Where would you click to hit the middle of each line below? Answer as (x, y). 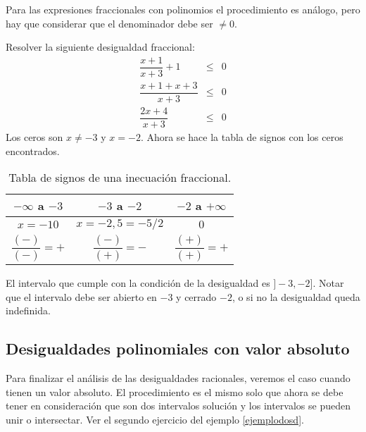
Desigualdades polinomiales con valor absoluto (178, 348)
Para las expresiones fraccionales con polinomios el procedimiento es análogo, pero (183, 9)
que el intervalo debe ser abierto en (81, 296)
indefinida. (28, 310)
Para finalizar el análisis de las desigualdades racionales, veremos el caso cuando (178, 378)
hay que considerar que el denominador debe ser (109, 23)
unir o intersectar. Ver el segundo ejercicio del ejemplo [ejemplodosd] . (155, 419)
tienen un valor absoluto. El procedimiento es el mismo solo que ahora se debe (175, 391)
